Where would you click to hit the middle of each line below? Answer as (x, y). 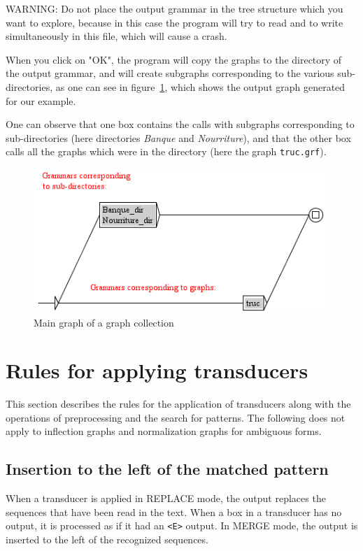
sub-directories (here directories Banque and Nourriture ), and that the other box (178, 137)
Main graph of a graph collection (104, 322)
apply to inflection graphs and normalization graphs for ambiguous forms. (164, 431)
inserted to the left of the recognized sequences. (107, 539)
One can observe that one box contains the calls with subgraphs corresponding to (180, 124)
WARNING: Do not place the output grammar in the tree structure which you (175, 8)
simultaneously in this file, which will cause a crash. (116, 36)
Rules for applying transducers (157, 370)
